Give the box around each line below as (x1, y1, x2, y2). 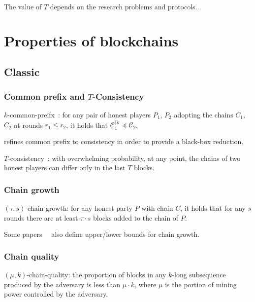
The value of (4, 1, 42, 11)
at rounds (14, 119, 43, 130)
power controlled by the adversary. (4, 289, 108, 299)
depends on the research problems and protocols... (50, 1, 201, 11)
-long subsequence (172, 269, 226, 279)
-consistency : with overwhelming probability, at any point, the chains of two (8, 152, 241, 163)
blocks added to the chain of (93, 212, 179, 223)
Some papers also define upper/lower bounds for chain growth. (4, 229, 200, 239)
